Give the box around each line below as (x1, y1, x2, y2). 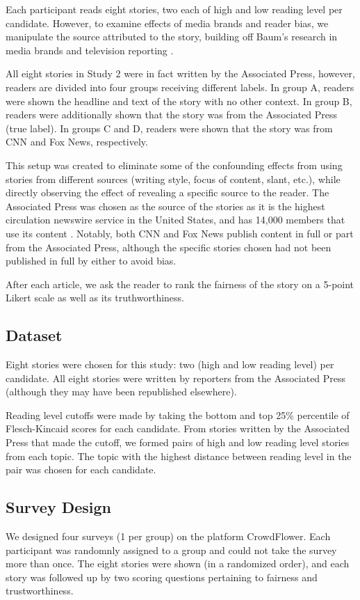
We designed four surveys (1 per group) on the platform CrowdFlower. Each (6, 529, 331, 544)
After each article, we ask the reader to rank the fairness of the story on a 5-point (6, 276, 354, 291)
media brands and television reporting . (6, 42, 174, 57)
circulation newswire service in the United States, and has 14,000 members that (6, 212, 345, 227)
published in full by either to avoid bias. (6, 253, 177, 268)
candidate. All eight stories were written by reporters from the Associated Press (6, 370, 346, 385)
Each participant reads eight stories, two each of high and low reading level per (6, 2, 343, 16)
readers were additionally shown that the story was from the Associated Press (6, 107, 338, 122)
